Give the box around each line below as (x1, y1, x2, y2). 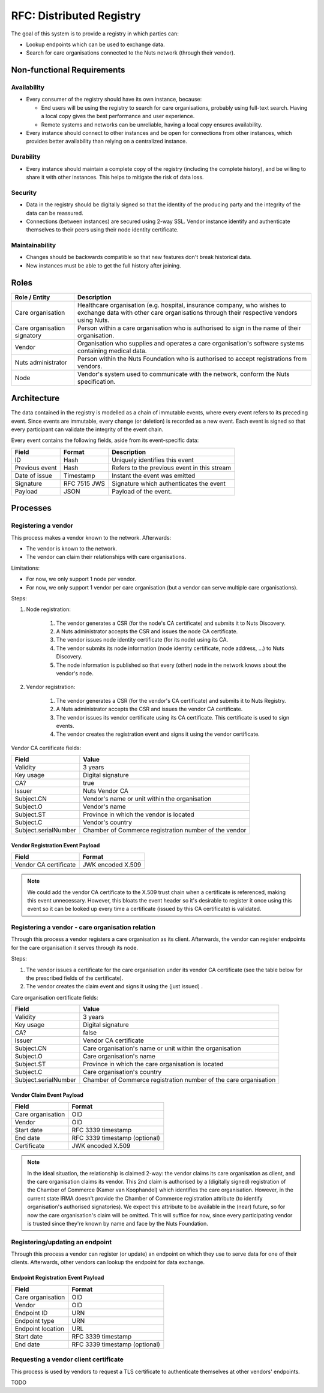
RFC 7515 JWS (63, 479, 105, 488)
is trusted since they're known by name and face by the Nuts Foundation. (27, 1220, 208, 1227)
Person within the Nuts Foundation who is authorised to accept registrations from (77, 354, 307, 363)
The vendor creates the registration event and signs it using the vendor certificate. (56, 730, 260, 738)
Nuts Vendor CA (83, 787, 129, 795)
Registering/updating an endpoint (11, 1238, 112, 1246)
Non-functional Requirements (11, 65, 125, 75)
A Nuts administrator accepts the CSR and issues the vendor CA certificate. (56, 705, 243, 713)
